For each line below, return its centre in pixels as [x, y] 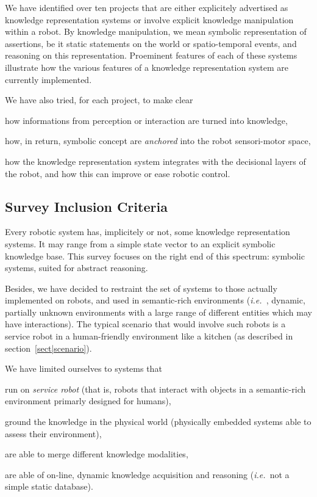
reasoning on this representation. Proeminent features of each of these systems [151, 55]
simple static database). [49, 486]
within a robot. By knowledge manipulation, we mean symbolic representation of [156, 31]
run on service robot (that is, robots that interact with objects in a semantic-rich [155, 389]
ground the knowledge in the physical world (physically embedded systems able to [158, 422]
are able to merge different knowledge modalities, [97, 454]
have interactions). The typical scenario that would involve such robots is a [145, 324]
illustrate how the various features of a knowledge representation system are [147, 67]
